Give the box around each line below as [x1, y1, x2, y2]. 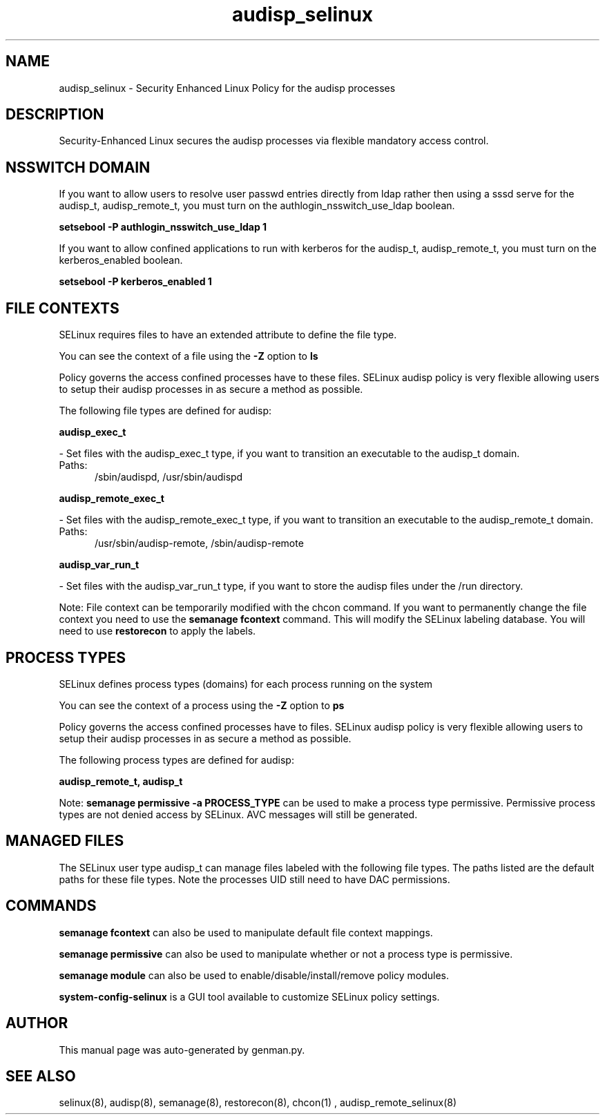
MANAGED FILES [6, 832, 124, 850]
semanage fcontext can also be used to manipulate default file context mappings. [59, 926, 433, 938]
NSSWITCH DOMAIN [6, 158, 151, 176]
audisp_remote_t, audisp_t [59, 775, 183, 787]
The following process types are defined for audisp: [59, 753, 294, 766]
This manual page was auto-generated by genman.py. [59, 1043, 305, 1056]
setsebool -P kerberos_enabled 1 [59, 276, 212, 288]
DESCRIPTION [6, 106, 104, 124]
